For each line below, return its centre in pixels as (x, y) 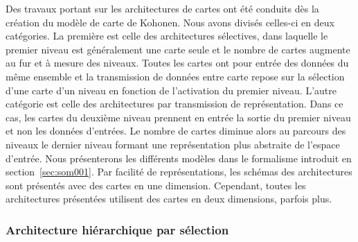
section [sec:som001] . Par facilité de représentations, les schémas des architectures (179, 172)
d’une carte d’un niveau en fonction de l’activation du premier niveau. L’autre (171, 90)
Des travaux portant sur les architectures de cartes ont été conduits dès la (162, 8)
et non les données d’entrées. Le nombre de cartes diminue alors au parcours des (176, 131)
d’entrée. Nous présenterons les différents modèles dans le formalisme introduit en (179, 158)
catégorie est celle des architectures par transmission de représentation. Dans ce (174, 104)
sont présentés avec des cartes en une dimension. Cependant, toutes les (156, 185)
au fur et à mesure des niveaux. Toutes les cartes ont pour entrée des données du (177, 63)
